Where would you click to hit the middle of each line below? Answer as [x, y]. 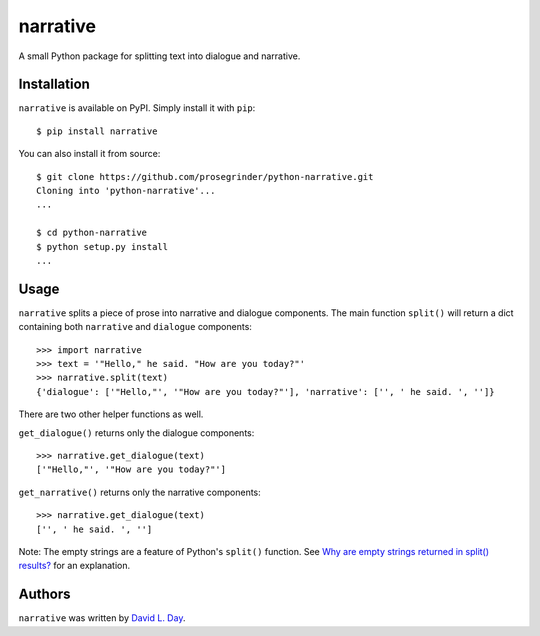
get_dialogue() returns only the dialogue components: [136, 432]
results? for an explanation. [74, 566]
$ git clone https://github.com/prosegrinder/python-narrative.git [205, 176]
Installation [54, 84]
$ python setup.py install [102, 246]
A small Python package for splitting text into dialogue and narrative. [159, 56]
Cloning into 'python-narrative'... [126, 191]
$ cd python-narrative [92, 233]
